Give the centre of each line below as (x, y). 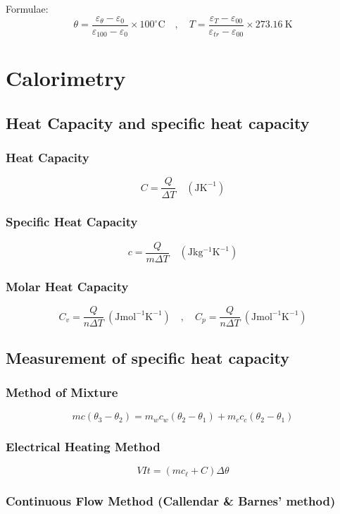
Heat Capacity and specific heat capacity (158, 122)
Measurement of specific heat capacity (148, 357)
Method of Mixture (62, 392)
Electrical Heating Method (83, 447)
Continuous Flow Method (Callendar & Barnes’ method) (171, 501)
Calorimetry (66, 78)
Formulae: (27, 8)
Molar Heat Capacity (67, 286)
